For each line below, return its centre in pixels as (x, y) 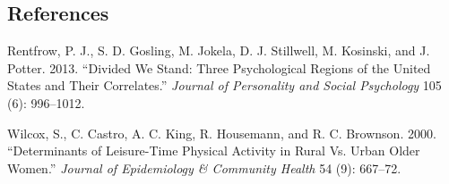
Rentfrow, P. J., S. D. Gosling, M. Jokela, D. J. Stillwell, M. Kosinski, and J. (219, 50)
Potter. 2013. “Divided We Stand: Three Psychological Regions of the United (219, 67)
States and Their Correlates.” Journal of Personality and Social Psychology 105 (224, 85)
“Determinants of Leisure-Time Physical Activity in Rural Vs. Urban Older (214, 151)
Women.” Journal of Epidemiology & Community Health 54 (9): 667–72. (204, 167)
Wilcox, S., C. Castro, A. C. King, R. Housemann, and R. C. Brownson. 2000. (222, 133)
